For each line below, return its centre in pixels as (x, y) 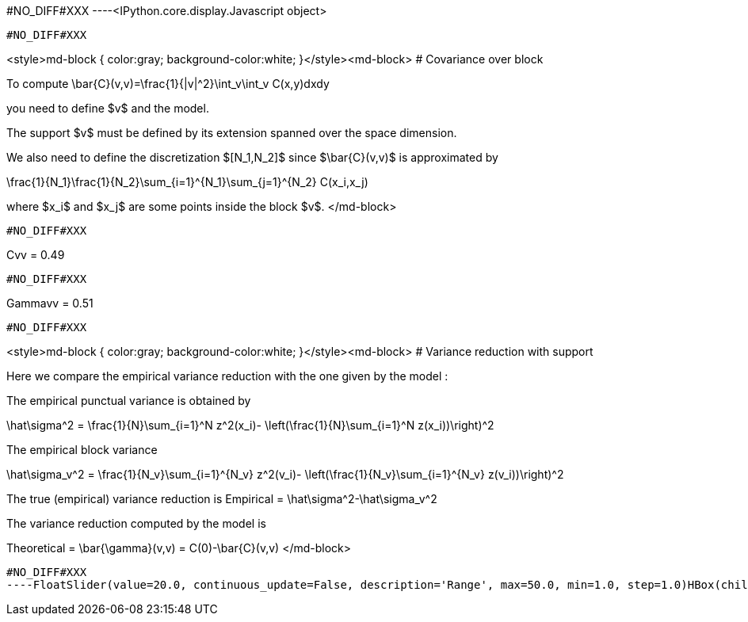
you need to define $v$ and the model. (108, 108)
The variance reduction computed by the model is (136, 523)
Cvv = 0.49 (36, 255)
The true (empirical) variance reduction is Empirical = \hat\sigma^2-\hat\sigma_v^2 (222, 499)
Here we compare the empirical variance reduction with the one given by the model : (227, 376)
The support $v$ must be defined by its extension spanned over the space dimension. (232, 133)
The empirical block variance (82, 450)
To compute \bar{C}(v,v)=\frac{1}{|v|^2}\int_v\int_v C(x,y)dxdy (168, 84)
